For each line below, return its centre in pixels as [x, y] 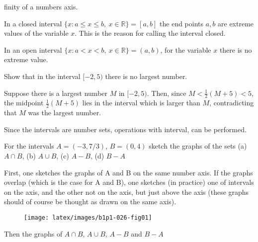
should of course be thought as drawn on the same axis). [90, 202]
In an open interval [33, 49]
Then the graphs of [33, 233]
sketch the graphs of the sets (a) [198, 146]
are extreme [236, 23]
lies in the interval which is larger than [141, 103]
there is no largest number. [146, 76]
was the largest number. [65, 113]
